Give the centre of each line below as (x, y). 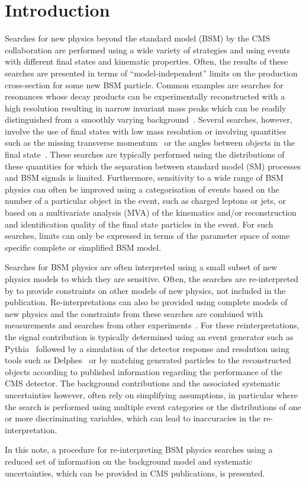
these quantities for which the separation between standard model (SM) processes (153, 166)
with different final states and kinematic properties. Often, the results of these (146, 61)
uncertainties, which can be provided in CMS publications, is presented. (135, 473)
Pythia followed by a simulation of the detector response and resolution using (147, 348)
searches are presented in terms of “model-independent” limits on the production (151, 73)
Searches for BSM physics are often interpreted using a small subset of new (141, 267)
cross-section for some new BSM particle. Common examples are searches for (144, 84)
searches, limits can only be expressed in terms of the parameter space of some (147, 236)
